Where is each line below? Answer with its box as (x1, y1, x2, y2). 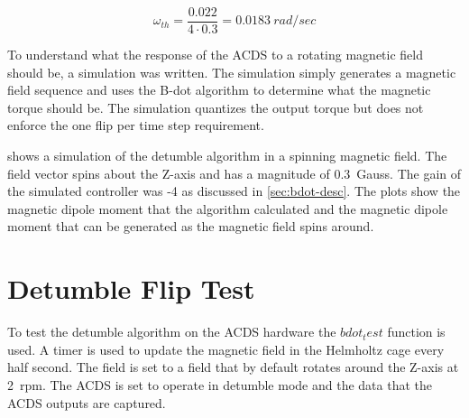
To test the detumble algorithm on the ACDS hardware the (7, 322, 336, 341)
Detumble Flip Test (7, 270, 255, 307)
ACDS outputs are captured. (7, 393, 166, 412)
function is (387, 322, 446, 341)
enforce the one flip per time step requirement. (7, 116, 264, 135)
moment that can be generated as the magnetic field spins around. (7, 217, 374, 236)
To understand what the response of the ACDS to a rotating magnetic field (7, 45, 424, 64)
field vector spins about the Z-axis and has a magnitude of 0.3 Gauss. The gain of (7, 163, 462, 182)
